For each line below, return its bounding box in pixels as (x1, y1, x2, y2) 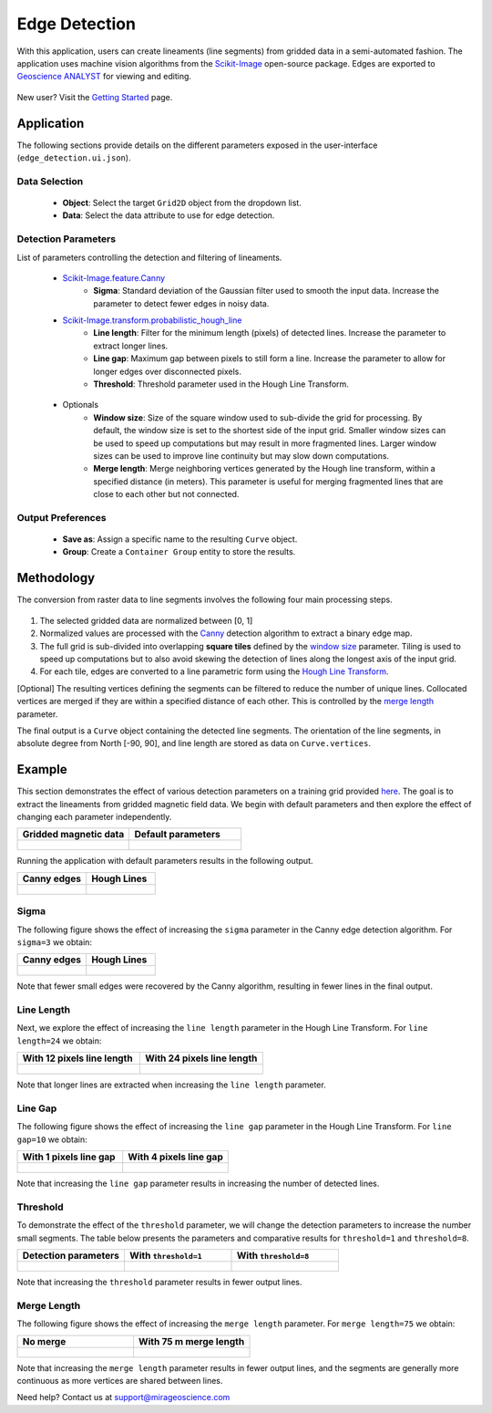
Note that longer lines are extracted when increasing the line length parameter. (16, 1079, 327, 1090)
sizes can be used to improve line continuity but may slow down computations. (93, 450, 390, 461)
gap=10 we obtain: (16, 1134, 87, 1145)
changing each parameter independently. (16, 811, 172, 822)
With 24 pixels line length (144, 1052, 258, 1065)
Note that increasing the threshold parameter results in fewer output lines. (16, 1277, 302, 1288)
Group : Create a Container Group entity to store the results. (62, 546, 296, 557)
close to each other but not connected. (93, 489, 240, 500)
